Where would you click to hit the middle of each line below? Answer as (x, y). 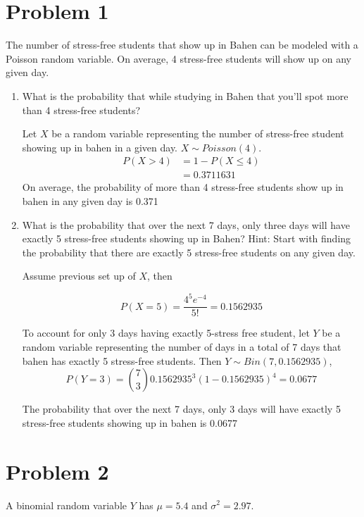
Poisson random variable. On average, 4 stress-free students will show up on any (178, 58)
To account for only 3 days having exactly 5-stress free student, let (166, 333)
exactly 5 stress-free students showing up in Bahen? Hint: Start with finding (187, 238)
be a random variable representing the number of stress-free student (198, 133)
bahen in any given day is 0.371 (90, 200)
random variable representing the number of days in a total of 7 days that (182, 347)
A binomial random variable (66, 505)
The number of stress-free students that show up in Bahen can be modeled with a (182, 45)
